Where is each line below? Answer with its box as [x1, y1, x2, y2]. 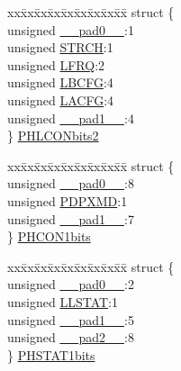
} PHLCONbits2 [7, 126, 99, 145]
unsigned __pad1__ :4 [7, 108, 134, 127]
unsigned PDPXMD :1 [7, 191, 128, 210]
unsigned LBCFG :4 [7, 73, 113, 92]
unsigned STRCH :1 [7, 38, 113, 57]
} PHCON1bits [7, 227, 91, 246]
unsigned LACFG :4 [7, 90, 114, 109]
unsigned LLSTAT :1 [7, 292, 119, 311]
